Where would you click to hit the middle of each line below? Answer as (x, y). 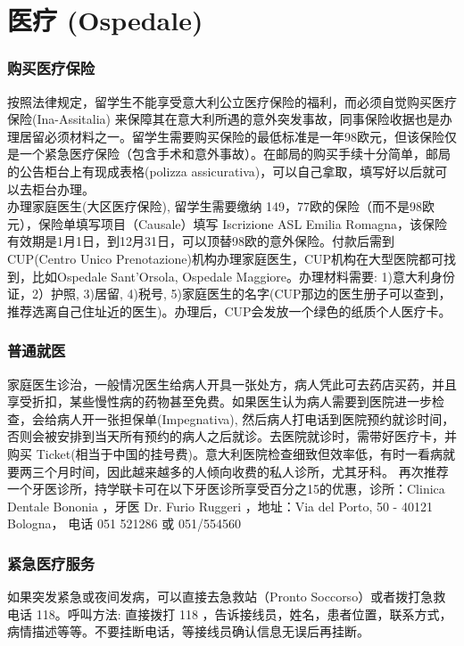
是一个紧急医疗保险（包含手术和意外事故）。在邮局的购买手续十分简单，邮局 (229, 154)
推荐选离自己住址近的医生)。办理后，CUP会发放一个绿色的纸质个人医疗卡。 (229, 311)
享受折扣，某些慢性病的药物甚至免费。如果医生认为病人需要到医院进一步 (220, 401)
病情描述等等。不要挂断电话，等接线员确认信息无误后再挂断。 (188, 631)
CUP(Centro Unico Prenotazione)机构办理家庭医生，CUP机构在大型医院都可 (226, 258)
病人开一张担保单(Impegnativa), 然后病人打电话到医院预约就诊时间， (256, 418)
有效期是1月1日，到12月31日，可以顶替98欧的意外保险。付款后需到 (201, 241)
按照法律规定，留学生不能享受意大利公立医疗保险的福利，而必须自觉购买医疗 (232, 101)
